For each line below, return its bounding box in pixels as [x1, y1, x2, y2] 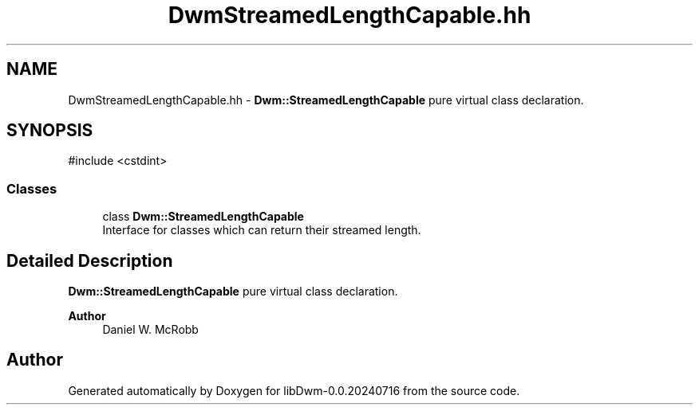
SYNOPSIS [6, 120, 93, 141]
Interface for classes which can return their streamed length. [102, 223, 421, 237]
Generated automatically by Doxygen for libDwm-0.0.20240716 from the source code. [68, 383, 520, 397]
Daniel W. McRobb [102, 323, 199, 337]
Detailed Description [6, 250, 173, 271]
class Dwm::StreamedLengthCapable [102, 209, 304, 224]
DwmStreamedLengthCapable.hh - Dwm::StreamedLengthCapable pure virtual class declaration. [68, 92, 584, 107]
